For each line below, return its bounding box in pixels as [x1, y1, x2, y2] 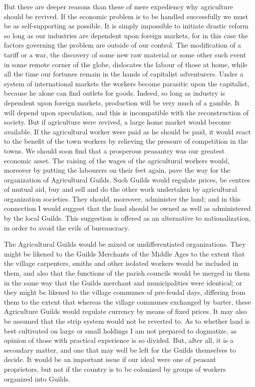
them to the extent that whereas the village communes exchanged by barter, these [4, 296, 251, 307]
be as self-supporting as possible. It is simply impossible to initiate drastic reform [4, 21, 249, 31]
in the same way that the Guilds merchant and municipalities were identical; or [4, 277, 242, 287]
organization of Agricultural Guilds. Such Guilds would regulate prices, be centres [4, 174, 250, 184]
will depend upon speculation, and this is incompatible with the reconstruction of [4, 107, 249, 117]
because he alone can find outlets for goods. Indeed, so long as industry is [4, 88, 225, 98]
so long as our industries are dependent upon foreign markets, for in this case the [4, 30, 248, 40]
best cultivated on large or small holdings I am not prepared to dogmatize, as [4, 325, 237, 335]
